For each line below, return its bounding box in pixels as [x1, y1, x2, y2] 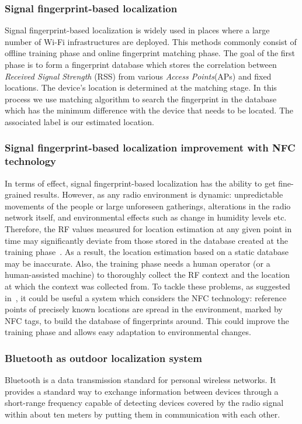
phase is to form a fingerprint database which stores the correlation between [5, 58, 277, 70]
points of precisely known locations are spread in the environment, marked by [5, 303, 283, 315]
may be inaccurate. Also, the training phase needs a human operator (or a [5, 257, 270, 269]
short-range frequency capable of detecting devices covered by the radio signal [5, 397, 284, 409]
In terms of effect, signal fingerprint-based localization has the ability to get [5, 177, 276, 189]
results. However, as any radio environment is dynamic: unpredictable [33, 188, 283, 201]
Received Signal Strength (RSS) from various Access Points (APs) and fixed [5, 70, 272, 82]
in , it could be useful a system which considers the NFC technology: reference [5, 291, 287, 304]
